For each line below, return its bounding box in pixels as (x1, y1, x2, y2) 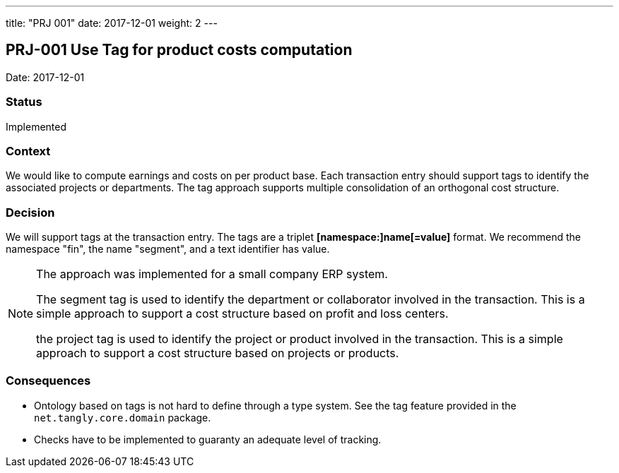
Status (6, 95, 42, 109)
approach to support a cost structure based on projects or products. (36, 346, 399, 361)
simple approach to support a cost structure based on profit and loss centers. (36, 306, 449, 321)
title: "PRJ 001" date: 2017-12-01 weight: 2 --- (6, 17, 218, 29)
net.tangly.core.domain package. (34, 411, 211, 424)
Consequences (6, 373, 91, 388)
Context (6, 143, 51, 158)
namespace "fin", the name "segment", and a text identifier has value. (6, 243, 330, 256)
